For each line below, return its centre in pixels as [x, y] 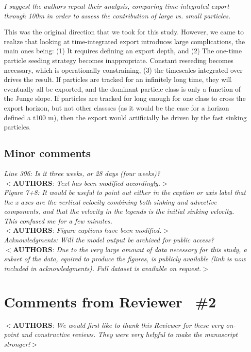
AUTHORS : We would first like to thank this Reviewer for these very [118, 325]
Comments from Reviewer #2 [110, 301]
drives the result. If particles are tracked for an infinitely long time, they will [118, 79]
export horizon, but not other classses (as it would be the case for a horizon [117, 107]
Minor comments [47, 153]
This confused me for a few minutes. [58, 220]
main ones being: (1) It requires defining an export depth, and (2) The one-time [123, 51]
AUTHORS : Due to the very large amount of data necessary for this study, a [130, 249]
